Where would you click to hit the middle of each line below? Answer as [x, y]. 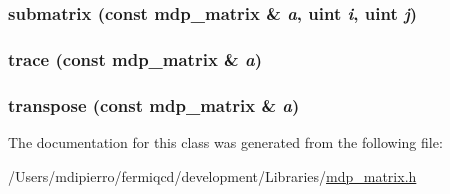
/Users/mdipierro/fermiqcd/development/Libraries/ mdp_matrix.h [212, 175]
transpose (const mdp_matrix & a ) [154, 104]
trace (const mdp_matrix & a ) [135, 58]
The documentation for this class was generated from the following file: [225, 141]
